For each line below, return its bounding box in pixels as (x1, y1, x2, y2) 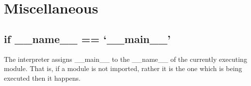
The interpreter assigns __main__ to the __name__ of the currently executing (4, 54, 247, 64)
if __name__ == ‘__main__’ (4, 31, 171, 46)
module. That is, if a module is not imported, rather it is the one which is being (4, 63, 242, 73)
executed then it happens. (4, 72, 81, 83)
